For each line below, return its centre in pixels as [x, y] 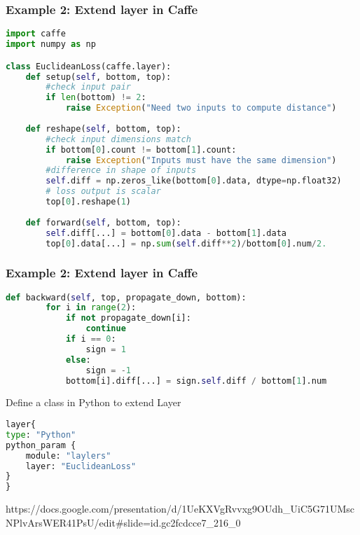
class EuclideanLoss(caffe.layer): [89, 66]
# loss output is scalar [103, 192]
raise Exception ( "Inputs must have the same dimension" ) [201, 160]
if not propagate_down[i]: [128, 318]
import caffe [36, 34]
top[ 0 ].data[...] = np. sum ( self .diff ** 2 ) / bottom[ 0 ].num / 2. [186, 243]
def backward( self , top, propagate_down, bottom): [126, 297]
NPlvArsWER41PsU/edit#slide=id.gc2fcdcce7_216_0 [123, 522]
